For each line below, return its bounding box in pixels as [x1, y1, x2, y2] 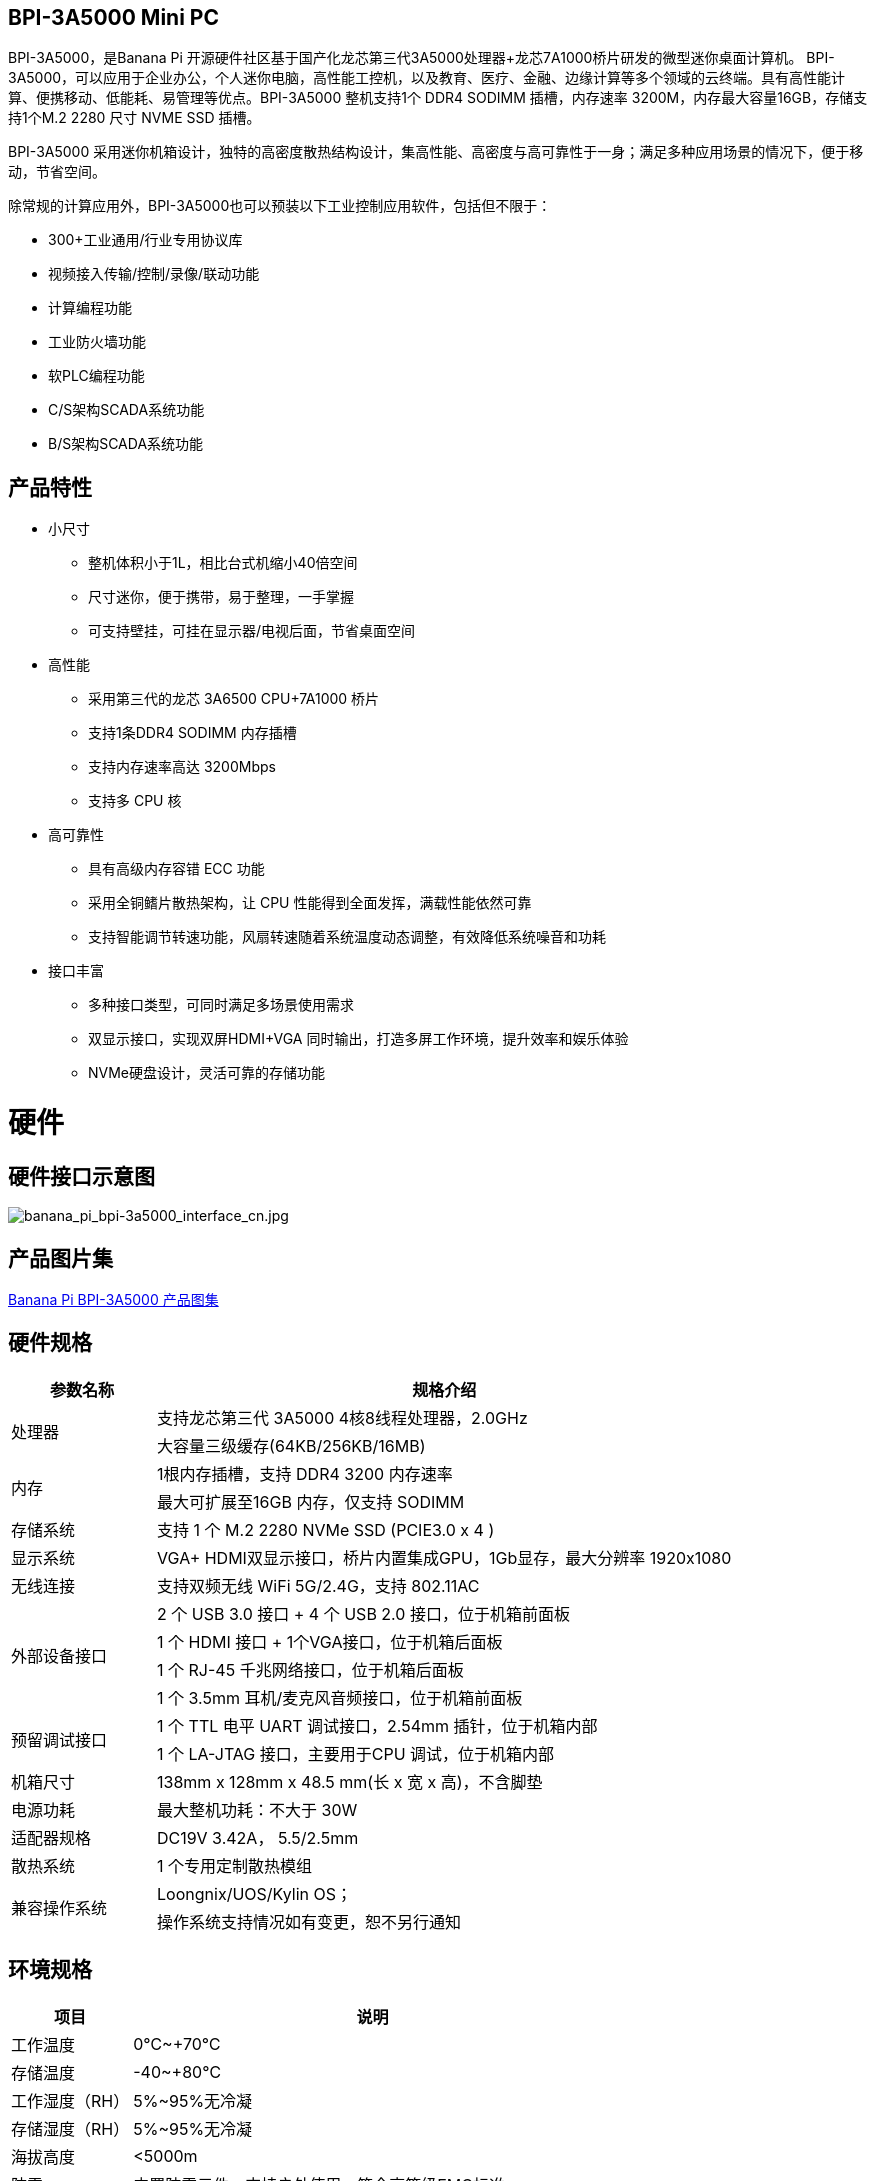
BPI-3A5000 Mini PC [8, 5, 219, 30]
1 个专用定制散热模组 [157, 1855, 313, 1876]
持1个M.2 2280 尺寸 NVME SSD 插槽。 [8, 109, 261, 127]
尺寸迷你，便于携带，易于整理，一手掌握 [88, 588, 354, 606]
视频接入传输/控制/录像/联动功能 [48, 265, 260, 283]
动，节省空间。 [8, 163, 106, 181]
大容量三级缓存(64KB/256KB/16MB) [157, 1435, 426, 1456]
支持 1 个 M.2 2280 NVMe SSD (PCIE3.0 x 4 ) [157, 1519, 495, 1540]
